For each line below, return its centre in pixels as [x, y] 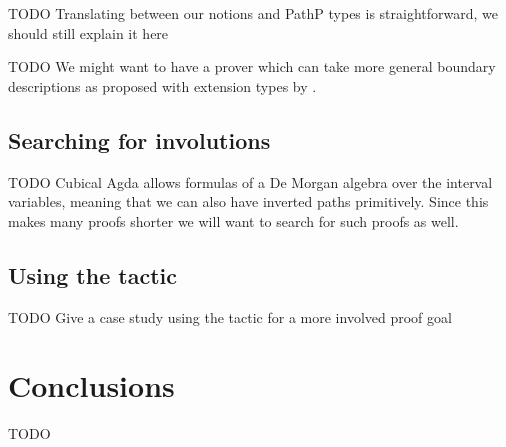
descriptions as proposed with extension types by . [162, 85]
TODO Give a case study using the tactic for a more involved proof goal [230, 316]
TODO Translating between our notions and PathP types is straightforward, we [253, 13]
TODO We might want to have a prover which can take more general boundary [252, 66]
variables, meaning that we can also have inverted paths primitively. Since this [248, 201]
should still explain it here [88, 32]
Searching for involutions [139, 139]
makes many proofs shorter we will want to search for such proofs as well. [233, 220]
